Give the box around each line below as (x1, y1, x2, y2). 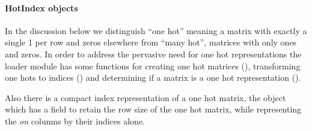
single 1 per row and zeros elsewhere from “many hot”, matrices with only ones (5, 36, 297, 48)
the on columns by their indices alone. (5, 114, 145, 127)
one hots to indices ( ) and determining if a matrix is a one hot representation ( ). (5, 71, 301, 84)
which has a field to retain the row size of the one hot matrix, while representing (5, 103, 302, 115)
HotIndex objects (5, 1, 78, 14)
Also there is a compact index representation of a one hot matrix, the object (5, 91, 286, 103)
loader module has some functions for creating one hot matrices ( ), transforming (5, 59, 301, 72)
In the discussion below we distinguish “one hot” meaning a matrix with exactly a (5, 24, 307, 36)
